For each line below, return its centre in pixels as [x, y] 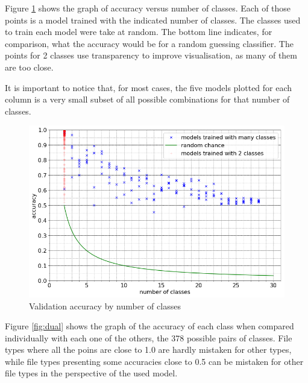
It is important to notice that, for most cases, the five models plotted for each [149, 87]
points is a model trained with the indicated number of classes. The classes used [153, 20]
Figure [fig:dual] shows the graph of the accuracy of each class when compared [149, 326]
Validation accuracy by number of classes [105, 305]
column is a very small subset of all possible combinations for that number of [147, 99]
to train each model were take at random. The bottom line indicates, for [139, 32]
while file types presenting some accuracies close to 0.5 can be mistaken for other [154, 361]
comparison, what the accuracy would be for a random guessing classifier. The [149, 43]
